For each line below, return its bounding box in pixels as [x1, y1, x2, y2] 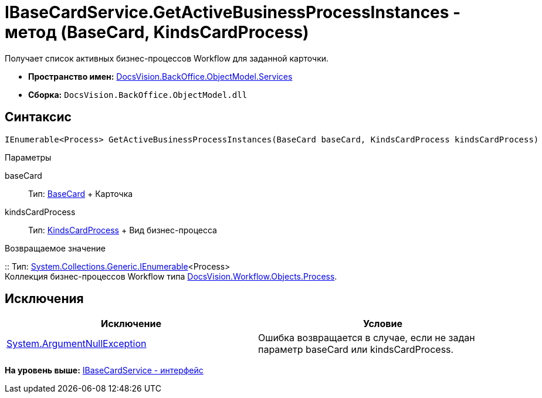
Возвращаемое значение [5, 243, 106, 253]
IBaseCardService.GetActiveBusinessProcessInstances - [5, 2, 461, 22]
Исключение [101, 318, 161, 330]
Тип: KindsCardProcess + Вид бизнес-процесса [28, 224, 217, 235]
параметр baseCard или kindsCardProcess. [258, 343, 454, 356]
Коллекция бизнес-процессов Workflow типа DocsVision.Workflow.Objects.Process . [5, 271, 337, 281]
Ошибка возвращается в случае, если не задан [258, 332, 475, 344]
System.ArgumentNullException [6, 338, 147, 350]
